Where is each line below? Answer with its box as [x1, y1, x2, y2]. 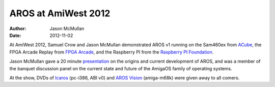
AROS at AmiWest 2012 [9, 8, 111, 19]
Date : [9, 32, 21, 38]
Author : [9, 25, 26, 32]
